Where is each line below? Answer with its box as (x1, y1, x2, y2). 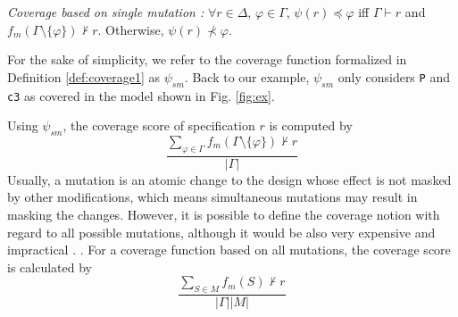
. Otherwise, (97, 20, 164, 38)
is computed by (269, 116, 353, 135)
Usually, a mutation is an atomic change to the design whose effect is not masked (7, 170, 452, 188)
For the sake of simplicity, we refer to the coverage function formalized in (7, 50, 407, 69)
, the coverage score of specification (62, 116, 255, 135)
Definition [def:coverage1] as (7, 67, 161, 86)
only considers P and (337, 67, 450, 86)
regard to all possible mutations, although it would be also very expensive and (7, 222, 436, 241)
